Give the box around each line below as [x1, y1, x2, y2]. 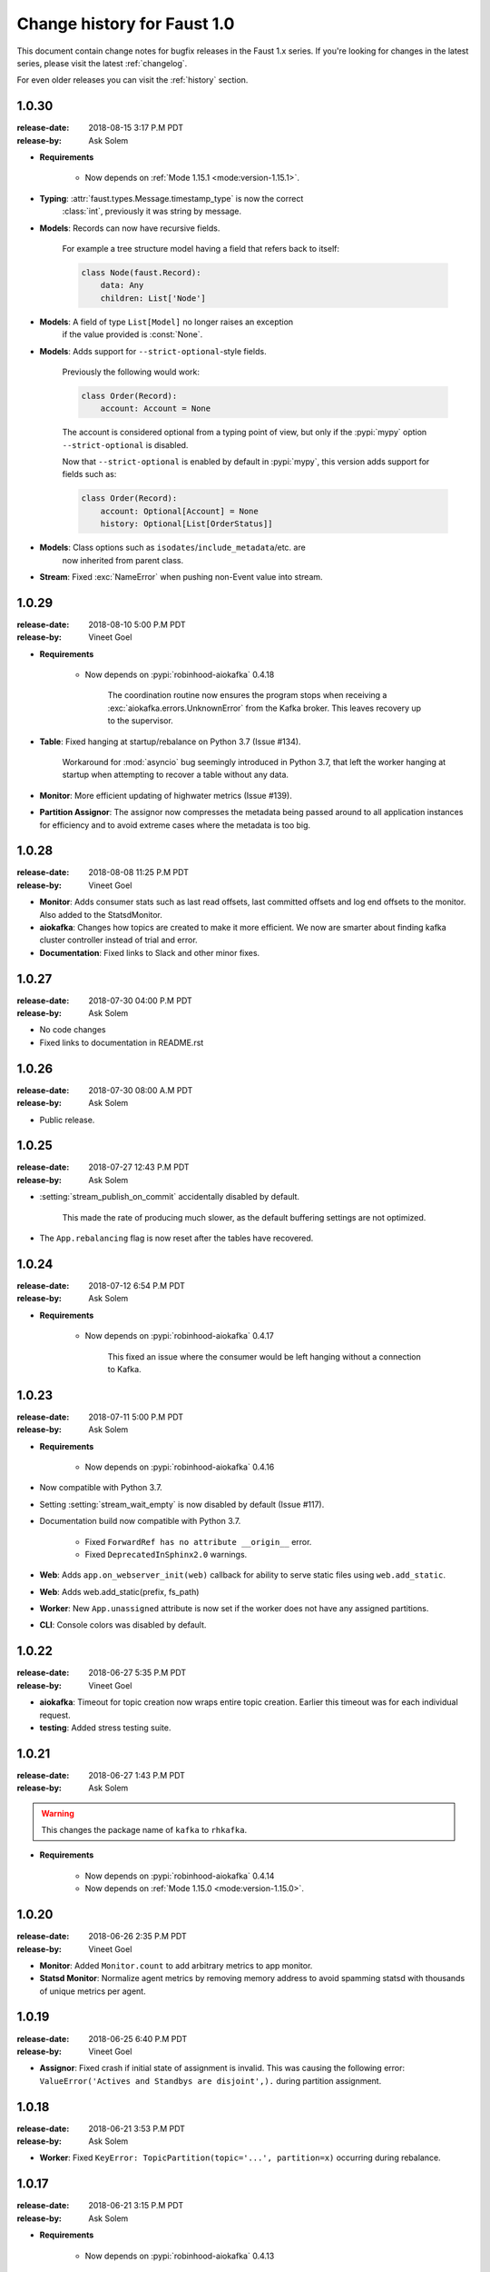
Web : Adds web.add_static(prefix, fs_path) [39, 1586, 200, 1597]
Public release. [39, 1114, 95, 1125]
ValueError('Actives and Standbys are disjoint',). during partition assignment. [39, 2075, 382, 2086]
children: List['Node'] [100, 293, 206, 304]
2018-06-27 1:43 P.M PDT [88, 1769, 186, 1780]
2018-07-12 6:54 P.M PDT [88, 1280, 186, 1290]
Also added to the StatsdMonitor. [39, 909, 163, 920]
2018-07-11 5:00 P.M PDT [88, 1411, 184, 1422]
